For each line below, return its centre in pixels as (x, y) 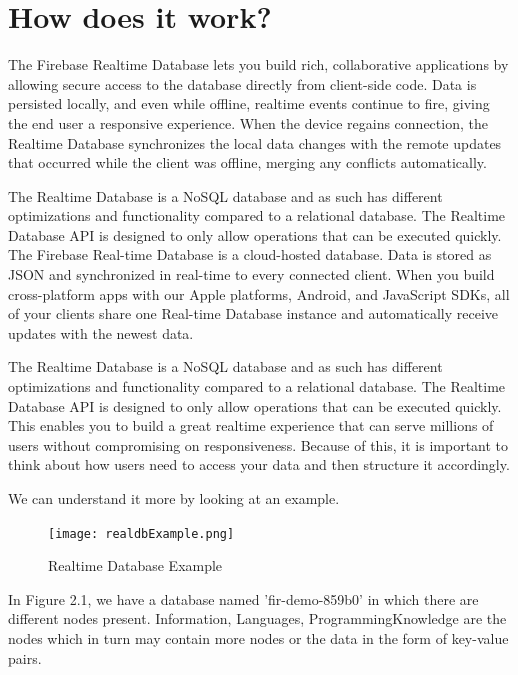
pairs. (25, 657)
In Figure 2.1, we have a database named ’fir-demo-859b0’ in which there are (243, 598)
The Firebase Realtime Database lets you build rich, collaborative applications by (258, 64)
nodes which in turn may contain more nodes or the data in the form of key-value (258, 638)
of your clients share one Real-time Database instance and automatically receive (253, 313)
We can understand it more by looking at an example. (174, 498)
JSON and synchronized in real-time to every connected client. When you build (251, 274)
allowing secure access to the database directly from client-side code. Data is (242, 83)
